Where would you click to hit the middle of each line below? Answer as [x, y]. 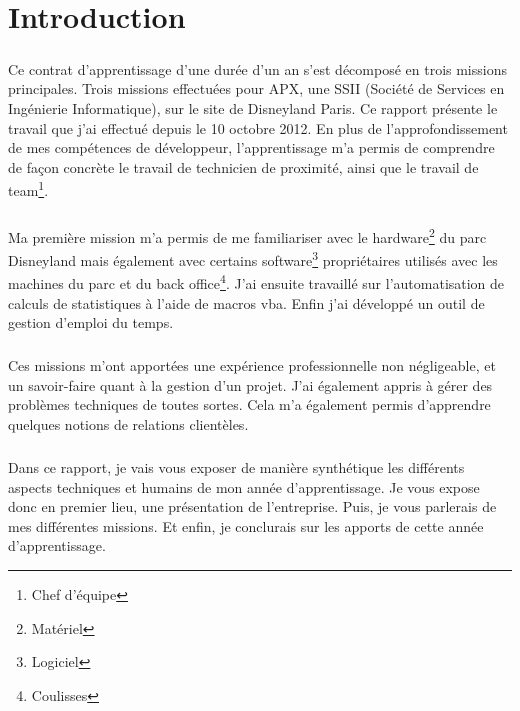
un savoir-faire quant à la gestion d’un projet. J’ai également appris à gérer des [250, 384]
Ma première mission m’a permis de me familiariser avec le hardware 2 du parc [247, 235]
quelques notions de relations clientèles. [128, 424]
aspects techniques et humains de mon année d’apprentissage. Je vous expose [244, 486]
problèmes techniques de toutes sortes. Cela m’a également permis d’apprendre [249, 404]
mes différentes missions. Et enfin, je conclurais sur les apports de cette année [246, 525]
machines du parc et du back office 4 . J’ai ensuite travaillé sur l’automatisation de [256, 282]
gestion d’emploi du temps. [91, 322]
